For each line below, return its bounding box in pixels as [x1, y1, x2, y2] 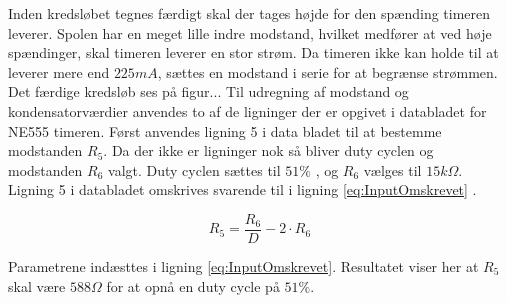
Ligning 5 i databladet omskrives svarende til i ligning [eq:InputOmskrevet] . [8, 179, 477, 200]
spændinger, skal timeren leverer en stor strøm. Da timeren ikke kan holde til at [8, 42, 499, 63]
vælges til [363, 159, 422, 180]
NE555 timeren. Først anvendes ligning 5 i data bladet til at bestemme [8, 120, 442, 141]
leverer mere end [8, 61, 110, 82]
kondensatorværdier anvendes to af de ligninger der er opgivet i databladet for [8, 100, 487, 121]
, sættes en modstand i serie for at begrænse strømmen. [157, 61, 498, 82]
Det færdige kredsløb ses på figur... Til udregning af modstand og [8, 81, 409, 102]
